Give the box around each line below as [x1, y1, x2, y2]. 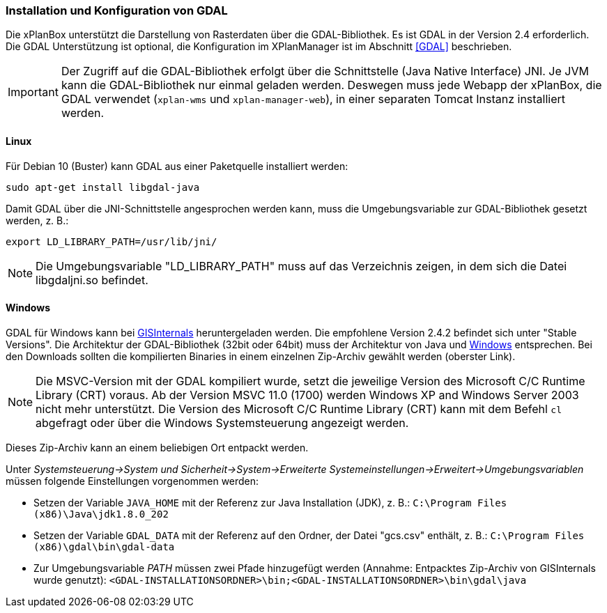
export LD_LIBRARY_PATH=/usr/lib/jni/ [6, 235, 217, 247]
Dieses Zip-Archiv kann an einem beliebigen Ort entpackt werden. [6, 441, 309, 453]
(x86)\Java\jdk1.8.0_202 [33, 508, 169, 520]
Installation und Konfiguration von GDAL [6, 3, 228, 17]
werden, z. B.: [6, 214, 69, 226]
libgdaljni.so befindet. [36, 272, 148, 287]
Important [8, 85, 59, 100]
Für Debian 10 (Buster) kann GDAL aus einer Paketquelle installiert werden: [6, 160, 348, 172]
